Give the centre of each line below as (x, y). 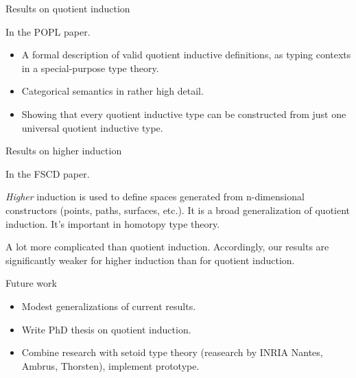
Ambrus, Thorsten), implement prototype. (110, 365)
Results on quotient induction (68, 8)
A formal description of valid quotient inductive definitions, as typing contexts (186, 55)
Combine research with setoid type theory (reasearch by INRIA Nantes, (172, 352)
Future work (31, 283)
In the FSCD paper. (48, 173)
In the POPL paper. (48, 31)
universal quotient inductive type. (92, 127)
